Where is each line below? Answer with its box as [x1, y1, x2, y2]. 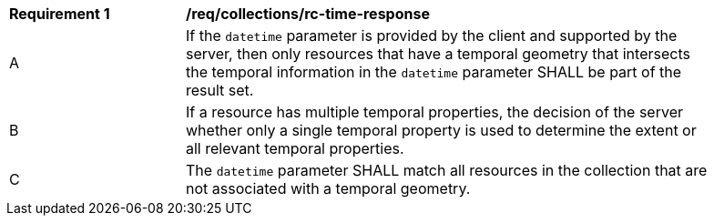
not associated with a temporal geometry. [186, 179, 471, 198]
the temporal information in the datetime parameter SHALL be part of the [186, 63, 682, 81]
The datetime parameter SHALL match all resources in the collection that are [186, 161, 708, 179]
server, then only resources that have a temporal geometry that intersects [186, 45, 690, 63]
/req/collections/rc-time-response [186, 5, 430, 23]
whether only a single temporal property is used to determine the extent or [186, 121, 697, 139]
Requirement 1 [9, 5, 110, 23]
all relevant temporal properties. [186, 139, 404, 157]
